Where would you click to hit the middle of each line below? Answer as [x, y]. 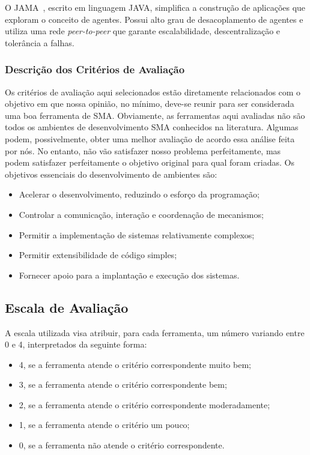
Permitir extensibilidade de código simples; [98, 255]
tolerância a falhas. [40, 42]
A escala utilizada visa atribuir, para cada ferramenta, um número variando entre [155, 332]
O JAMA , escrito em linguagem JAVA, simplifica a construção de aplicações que [155, 7]
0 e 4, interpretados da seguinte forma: [76, 344]
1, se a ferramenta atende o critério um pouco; [104, 425]
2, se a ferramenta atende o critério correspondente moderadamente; [144, 404]
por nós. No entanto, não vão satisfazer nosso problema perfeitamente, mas [143, 150]
